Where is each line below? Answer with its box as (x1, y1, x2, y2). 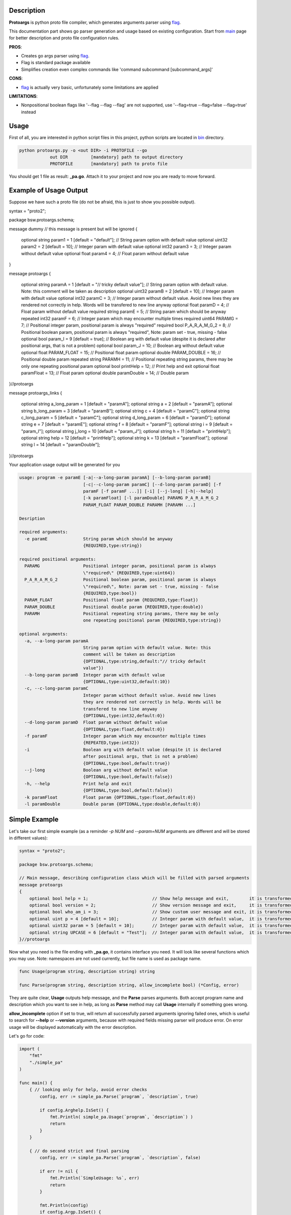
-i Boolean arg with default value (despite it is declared (24, 746, 222, 752)
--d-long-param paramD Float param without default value (24, 720, 168, 725)
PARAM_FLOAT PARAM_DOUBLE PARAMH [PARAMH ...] (83, 502, 196, 507)
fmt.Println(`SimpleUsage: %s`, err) (49, 1175, 140, 1181)
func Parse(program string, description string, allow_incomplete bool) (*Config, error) (19, 982, 240, 988)
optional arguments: (19, 631, 68, 637)
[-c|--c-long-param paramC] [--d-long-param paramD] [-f (83, 482, 222, 487)
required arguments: (19, 529, 68, 535)
